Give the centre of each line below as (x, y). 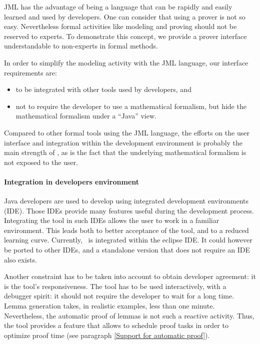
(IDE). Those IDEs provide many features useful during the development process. (129, 210)
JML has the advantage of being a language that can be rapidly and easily (118, 6)
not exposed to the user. (41, 162)
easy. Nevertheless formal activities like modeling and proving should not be (120, 26)
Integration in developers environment (72, 181)
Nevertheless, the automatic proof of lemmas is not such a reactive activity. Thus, (129, 315)
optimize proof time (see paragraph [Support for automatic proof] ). (107, 335)
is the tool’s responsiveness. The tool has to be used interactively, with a (115, 286)
